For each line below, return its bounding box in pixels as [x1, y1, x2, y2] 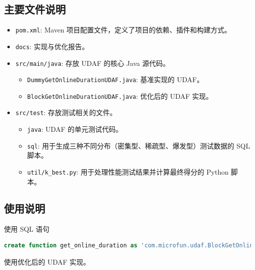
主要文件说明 [4, 1, 66, 17]
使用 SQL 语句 [4, 223, 50, 234]
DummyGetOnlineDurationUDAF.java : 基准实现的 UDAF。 [27, 74, 204, 85]
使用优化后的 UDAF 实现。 [4, 256, 90, 267]
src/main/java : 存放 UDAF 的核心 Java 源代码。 [15, 58, 170, 68]
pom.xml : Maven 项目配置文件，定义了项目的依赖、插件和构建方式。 [15, 25, 231, 35]
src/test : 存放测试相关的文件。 [15, 107, 117, 118]
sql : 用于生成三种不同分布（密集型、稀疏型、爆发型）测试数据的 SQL [27, 140, 250, 150]
